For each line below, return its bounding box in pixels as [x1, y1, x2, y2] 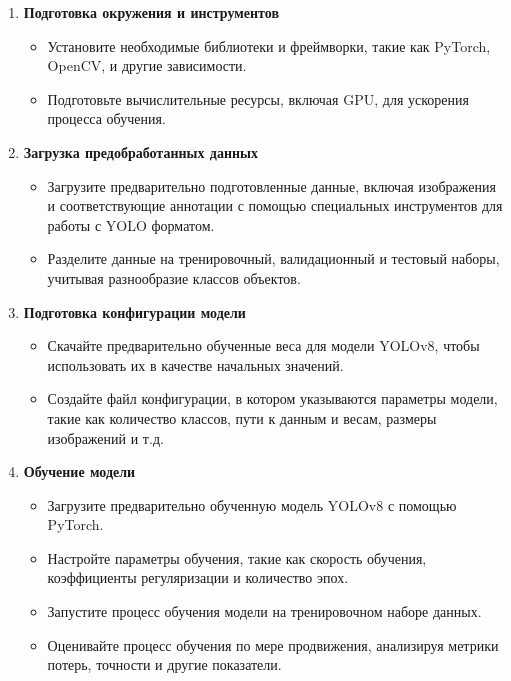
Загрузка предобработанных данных [23, 141, 258, 162]
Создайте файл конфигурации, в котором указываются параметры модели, [47, 388, 498, 409]
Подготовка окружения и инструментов [23, 2, 280, 22]
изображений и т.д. [47, 427, 164, 448]
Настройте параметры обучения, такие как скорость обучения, [47, 547, 427, 568]
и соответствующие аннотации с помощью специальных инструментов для [47, 195, 503, 216]
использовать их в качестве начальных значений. [47, 354, 344, 375]
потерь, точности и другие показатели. [47, 654, 282, 675]
